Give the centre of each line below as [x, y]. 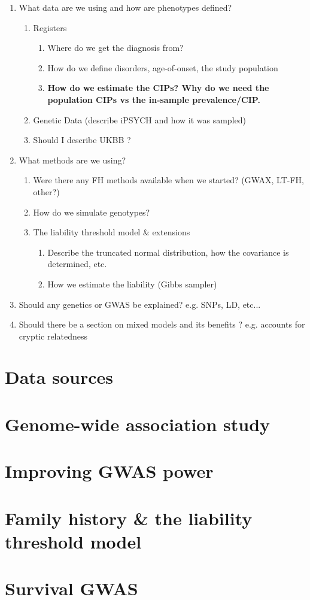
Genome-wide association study [138, 424]
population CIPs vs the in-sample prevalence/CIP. [154, 99]
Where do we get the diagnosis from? [116, 48]
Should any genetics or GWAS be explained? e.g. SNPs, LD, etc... [140, 304]
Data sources [59, 377]
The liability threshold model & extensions [112, 232]
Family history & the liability [129, 518]
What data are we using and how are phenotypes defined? [125, 7]
